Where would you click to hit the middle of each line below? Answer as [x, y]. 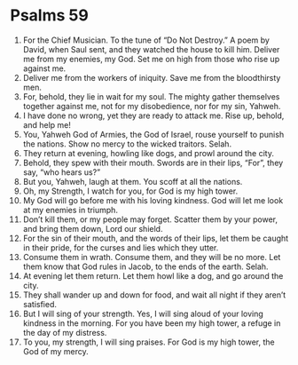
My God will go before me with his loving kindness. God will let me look [153, 200]
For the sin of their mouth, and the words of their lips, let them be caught [156, 238]
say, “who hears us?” [62, 172]
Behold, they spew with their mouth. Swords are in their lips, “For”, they [153, 163]
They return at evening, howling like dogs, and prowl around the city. [148, 153]
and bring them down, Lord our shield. [93, 228]
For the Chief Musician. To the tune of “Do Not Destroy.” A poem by [146, 40]
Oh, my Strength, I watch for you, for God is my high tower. [130, 191]
